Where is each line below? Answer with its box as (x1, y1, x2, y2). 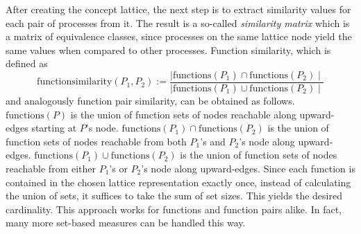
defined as (6, 56, 48, 71)
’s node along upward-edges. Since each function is (141, 161, 355, 175)
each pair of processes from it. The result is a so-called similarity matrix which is (6, 15, 350, 30)
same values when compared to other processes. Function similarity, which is (6, 42, 331, 57)
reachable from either (6, 161, 96, 175)
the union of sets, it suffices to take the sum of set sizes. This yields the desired (6, 188, 342, 203)
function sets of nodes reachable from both (6, 134, 187, 148)
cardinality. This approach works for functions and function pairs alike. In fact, (6, 201, 342, 216)
